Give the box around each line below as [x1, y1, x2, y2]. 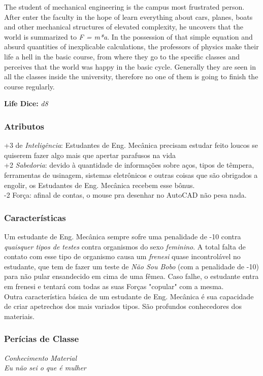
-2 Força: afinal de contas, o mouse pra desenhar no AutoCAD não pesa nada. [4, 190, 247, 200]
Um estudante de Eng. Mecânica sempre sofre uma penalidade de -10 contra [4, 231, 241, 241]
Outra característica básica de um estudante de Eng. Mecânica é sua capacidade [4, 291, 254, 301]
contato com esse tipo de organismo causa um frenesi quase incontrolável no [4, 251, 241, 262]
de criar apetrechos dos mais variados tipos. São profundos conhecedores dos [4, 301, 242, 311]
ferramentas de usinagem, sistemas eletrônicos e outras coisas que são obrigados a [4, 169, 258, 180]
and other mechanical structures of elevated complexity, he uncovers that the [4, 21, 243, 32]
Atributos [4, 119, 45, 132]
